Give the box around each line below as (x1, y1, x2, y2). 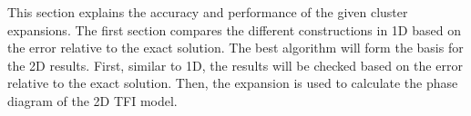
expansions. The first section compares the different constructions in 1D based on (7, 20, 461, 39)
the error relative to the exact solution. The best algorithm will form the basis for (7, 38, 464, 57)
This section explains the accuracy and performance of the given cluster (7, 3, 408, 21)
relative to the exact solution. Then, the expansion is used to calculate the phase (7, 73, 458, 92)
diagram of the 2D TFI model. (7, 91, 178, 110)
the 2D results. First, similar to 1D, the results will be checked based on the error (7, 55, 463, 74)
